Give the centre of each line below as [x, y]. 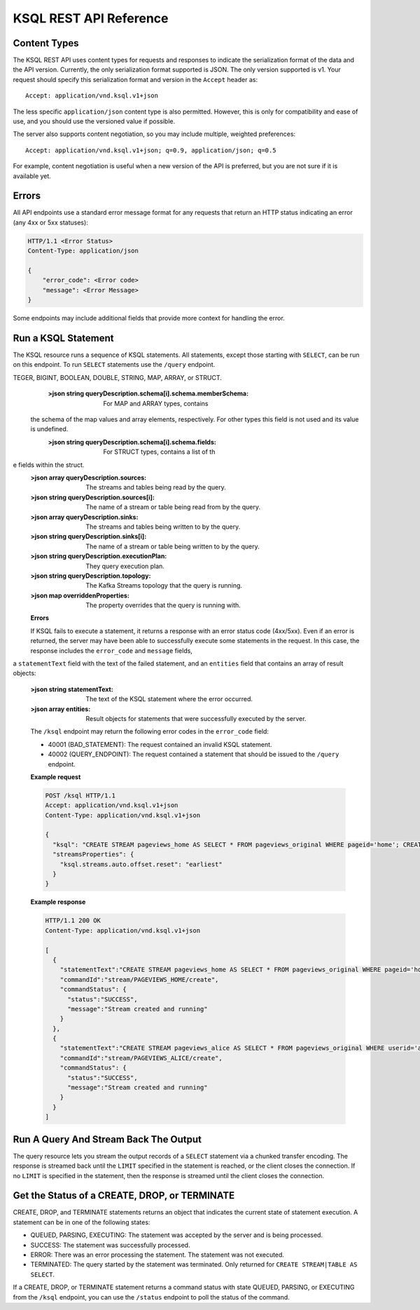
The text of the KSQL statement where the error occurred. [169, 699]
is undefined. [49, 429]
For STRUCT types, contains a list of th [159, 452]
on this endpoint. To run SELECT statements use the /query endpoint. [114, 365]
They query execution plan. [125, 566]
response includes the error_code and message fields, [111, 650]
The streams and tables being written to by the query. [163, 527]
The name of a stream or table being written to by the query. [173, 546]
